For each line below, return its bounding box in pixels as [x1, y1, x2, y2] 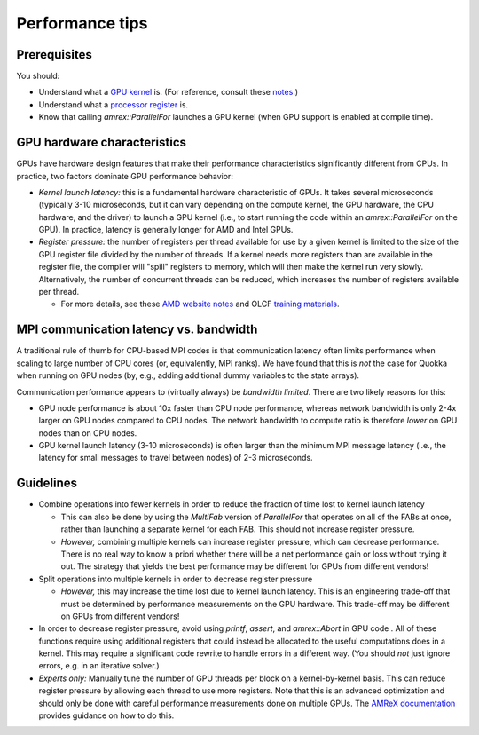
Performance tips [16, 13, 148, 33]
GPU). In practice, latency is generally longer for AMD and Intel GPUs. [38, 225, 294, 235]
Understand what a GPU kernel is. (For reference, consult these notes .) [38, 87, 299, 98]
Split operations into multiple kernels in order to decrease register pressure [38, 573, 313, 584]
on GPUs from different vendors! [60, 611, 180, 621]
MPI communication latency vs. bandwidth [16, 322, 258, 337]
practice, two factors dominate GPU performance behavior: [16, 170, 234, 181]
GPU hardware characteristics [16, 135, 186, 150]
